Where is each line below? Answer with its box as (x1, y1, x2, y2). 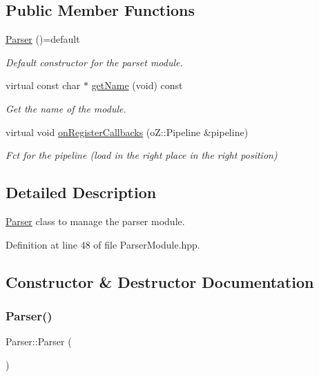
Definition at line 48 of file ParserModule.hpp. (6, 237, 200, 251)
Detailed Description (6, 182, 157, 203)
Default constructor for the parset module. (6, 55, 183, 69)
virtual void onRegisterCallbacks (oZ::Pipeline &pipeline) (6, 124, 249, 139)
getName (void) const (91, 78, 183, 93)
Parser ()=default (6, 32, 80, 46)
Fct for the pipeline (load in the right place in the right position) (6, 148, 278, 162)
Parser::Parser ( (6, 334, 72, 349)
